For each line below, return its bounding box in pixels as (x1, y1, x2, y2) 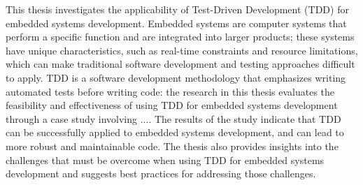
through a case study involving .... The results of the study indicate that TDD (6, 111, 341, 126)
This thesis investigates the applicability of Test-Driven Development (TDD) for (6, 2, 349, 16)
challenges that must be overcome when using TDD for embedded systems (6, 152, 325, 167)
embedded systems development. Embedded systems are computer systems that (6, 15, 347, 30)
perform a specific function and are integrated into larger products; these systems (6, 29, 355, 44)
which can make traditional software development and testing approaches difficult (6, 57, 355, 71)
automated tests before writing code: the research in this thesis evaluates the (6, 84, 335, 98)
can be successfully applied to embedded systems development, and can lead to (6, 125, 344, 140)
